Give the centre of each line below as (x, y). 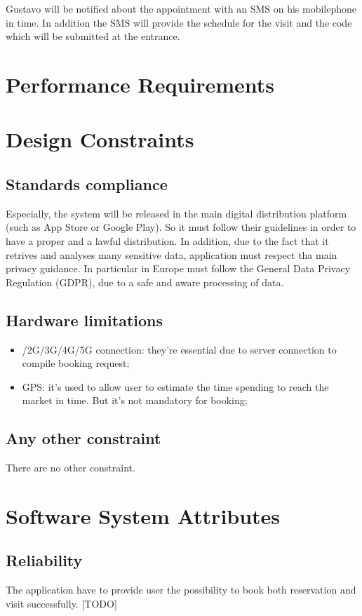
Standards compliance (87, 183)
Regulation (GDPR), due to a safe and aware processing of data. (145, 282)
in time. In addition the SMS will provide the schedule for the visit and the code (179, 22)
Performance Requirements (140, 84)
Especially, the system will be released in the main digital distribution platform (176, 213)
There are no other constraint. (71, 468)
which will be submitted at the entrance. (93, 36)
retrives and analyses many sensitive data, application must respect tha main (172, 254)
